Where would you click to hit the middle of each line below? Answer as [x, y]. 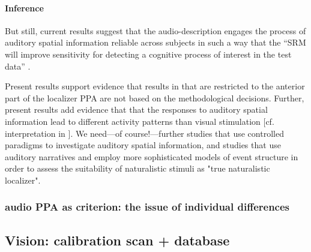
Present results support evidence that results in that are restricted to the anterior [155, 86]
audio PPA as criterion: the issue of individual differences [147, 207]
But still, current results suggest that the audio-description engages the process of [155, 30]
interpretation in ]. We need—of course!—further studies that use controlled [144, 133]
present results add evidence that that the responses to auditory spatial [136, 109]
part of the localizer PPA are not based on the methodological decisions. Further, [155, 97]
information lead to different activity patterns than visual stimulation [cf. [140, 121]
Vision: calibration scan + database [117, 240]
